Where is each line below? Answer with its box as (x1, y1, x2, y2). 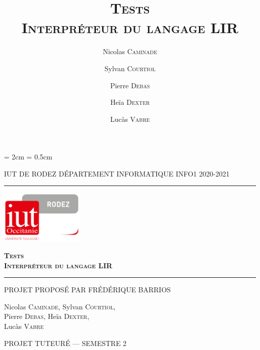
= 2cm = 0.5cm (4, 151, 52, 162)
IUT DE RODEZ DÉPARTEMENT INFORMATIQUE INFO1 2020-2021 (4, 168, 229, 179)
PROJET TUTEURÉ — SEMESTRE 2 (4, 337, 126, 348)
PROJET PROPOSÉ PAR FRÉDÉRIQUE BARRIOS (4, 284, 171, 295)
